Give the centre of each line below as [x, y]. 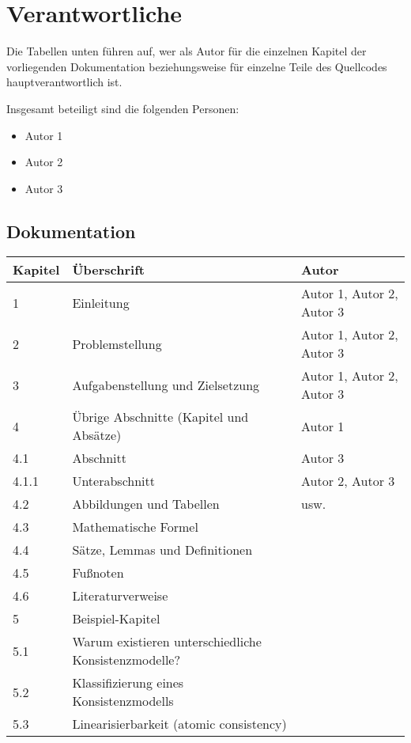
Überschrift [108, 270]
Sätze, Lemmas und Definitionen [162, 550]
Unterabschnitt [113, 481]
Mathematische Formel [135, 527]
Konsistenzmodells [123, 701]
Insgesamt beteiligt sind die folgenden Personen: [123, 108]
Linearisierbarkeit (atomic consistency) [179, 724]
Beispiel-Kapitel [116, 619]
